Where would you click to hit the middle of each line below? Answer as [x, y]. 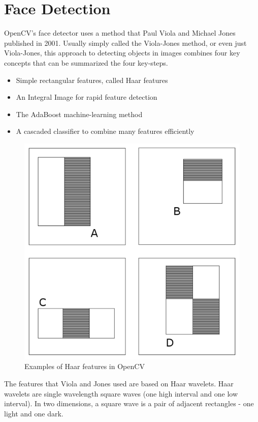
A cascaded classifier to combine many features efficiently [105, 131]
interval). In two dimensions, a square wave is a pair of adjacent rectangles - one [129, 403]
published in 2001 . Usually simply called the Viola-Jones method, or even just [125, 43]
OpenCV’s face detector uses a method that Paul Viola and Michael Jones [120, 33]
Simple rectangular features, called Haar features [92, 80]
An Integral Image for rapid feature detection [87, 97]
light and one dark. [34, 413]
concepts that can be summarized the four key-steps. [86, 62]
